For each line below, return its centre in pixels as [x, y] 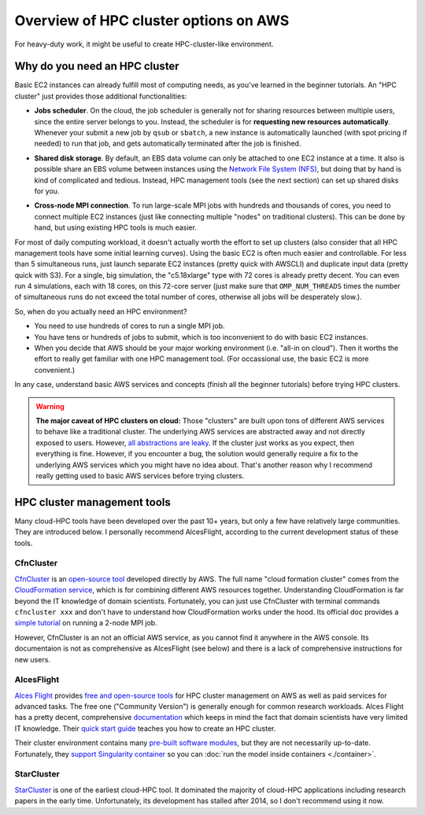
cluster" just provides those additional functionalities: [101, 96]
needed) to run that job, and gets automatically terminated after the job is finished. [168, 144]
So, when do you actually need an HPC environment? [101, 312]
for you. [47, 191]
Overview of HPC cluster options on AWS [152, 20]
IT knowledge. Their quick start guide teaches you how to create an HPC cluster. [145, 728]
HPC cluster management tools [92, 502]
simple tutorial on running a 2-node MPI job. [86, 623]
